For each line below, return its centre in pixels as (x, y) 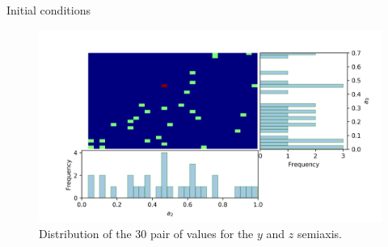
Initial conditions (48, 10)
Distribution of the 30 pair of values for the (146, 233)
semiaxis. (319, 233)
